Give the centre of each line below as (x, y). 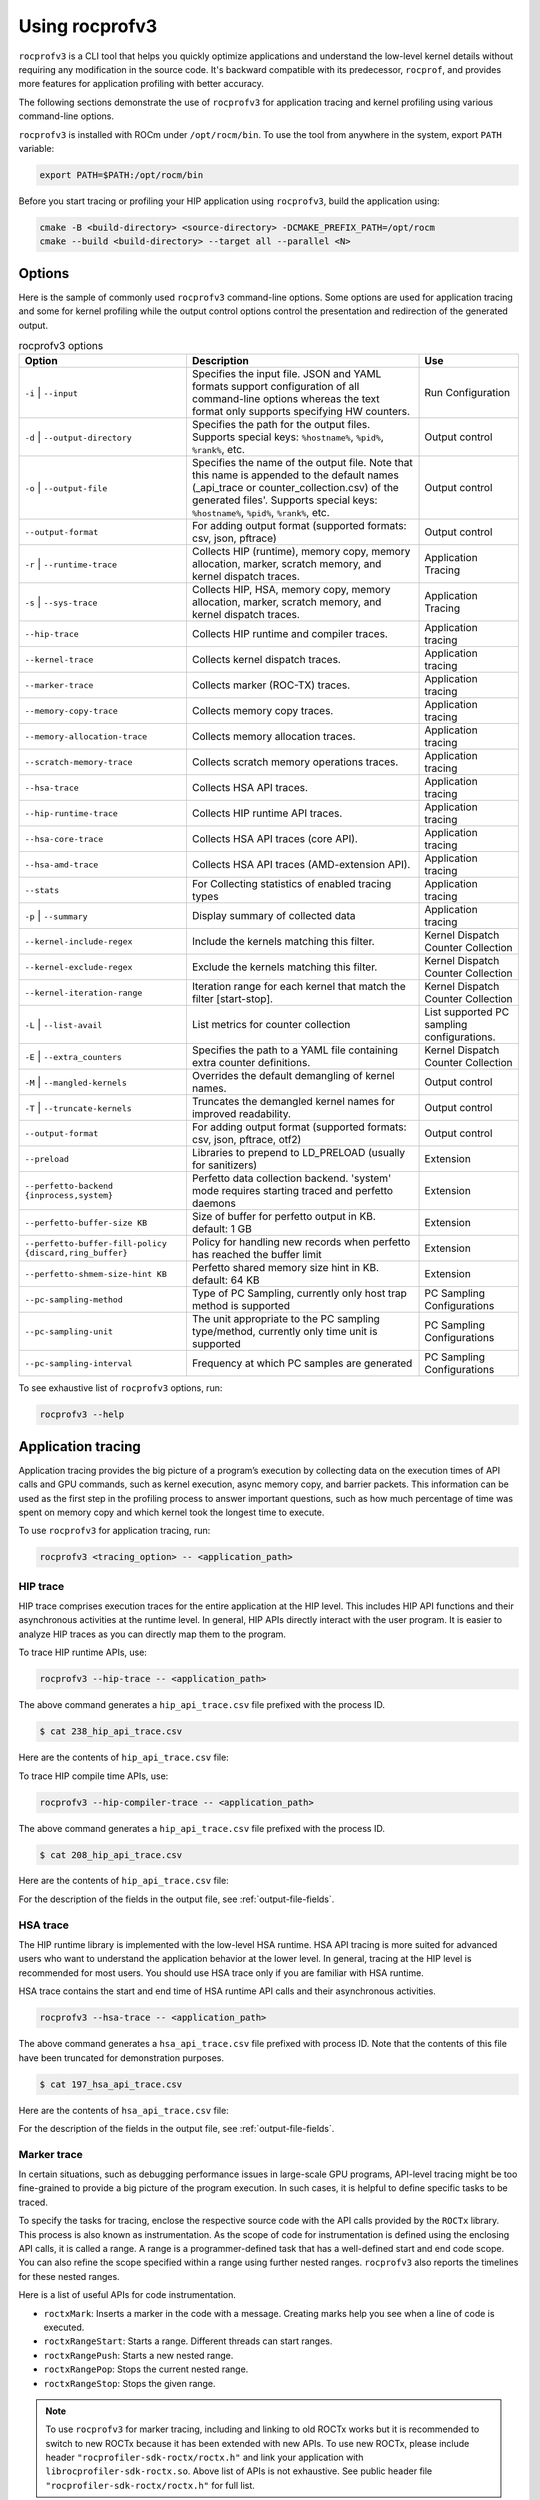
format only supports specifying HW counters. (300, 412)
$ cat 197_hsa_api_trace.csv (111, 2084)
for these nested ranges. (69, 2276)
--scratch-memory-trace (78, 761)
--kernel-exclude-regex (78, 966)
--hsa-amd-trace (61, 864)
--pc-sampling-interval (78, 1363)
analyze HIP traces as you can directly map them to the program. (152, 1634)
